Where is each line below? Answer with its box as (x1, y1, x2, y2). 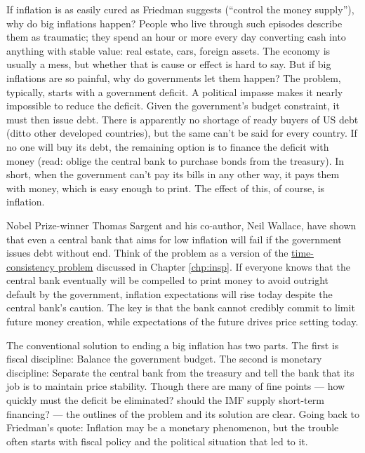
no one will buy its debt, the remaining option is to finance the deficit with (6, 139, 329, 154)
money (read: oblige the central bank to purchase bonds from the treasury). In (6, 153, 345, 168)
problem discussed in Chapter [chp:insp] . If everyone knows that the (58, 259, 350, 273)
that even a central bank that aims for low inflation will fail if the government (6, 231, 342, 246)
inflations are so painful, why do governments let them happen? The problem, (6, 70, 341, 85)
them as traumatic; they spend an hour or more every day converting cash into (6, 29, 346, 44)
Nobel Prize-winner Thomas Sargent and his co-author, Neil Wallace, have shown (6, 217, 357, 232)
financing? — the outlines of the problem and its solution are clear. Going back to (6, 406, 359, 421)
